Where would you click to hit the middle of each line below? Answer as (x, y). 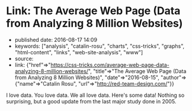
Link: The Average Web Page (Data (93, 11)
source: (24, 58)
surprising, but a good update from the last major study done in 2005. (91, 101)
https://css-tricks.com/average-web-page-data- (110, 65)
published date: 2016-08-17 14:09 (56, 40)
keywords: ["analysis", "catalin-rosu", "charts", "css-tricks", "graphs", (100, 46)
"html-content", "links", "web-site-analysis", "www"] (79, 52)
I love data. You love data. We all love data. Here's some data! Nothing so (95, 95)
